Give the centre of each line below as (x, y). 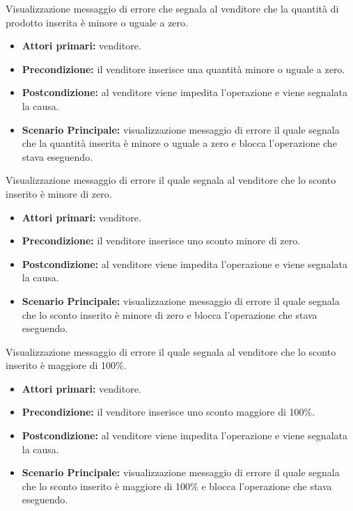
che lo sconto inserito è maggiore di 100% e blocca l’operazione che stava (177, 486)
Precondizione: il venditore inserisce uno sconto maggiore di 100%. (168, 412)
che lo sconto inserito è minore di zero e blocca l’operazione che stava (170, 314)
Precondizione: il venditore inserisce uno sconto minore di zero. (161, 241)
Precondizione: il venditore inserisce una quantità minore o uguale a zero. (183, 69)
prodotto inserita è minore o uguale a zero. (97, 22)
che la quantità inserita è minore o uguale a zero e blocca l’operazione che (179, 143)
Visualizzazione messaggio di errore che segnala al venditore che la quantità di (172, 8)
